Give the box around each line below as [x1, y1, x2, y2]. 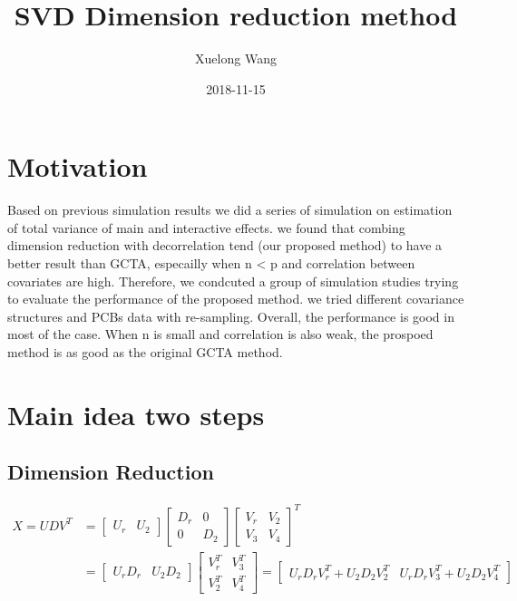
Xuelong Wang [195, 49, 277, 68]
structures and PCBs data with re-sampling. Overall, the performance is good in [7, 306, 454, 325]
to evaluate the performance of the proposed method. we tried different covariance [7, 289, 464, 308]
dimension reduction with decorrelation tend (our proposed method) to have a [7, 236, 443, 255]
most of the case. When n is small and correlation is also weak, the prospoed [7, 325, 434, 344]
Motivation [7, 148, 148, 185]
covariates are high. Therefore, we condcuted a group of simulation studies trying [7, 271, 459, 290]
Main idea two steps [7, 395, 265, 432]
